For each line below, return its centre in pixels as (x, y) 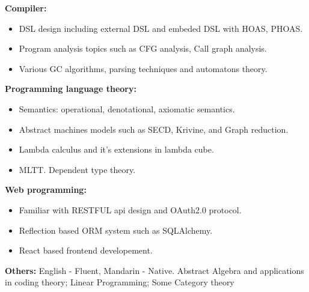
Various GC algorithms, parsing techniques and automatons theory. (143, 68)
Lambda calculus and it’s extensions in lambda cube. (116, 149)
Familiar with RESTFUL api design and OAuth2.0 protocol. (130, 209)
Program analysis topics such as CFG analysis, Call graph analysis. (143, 48)
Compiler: (26, 8)
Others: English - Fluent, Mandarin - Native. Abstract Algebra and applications (154, 270)
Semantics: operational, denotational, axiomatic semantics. (127, 108)
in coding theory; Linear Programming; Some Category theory (120, 282)
